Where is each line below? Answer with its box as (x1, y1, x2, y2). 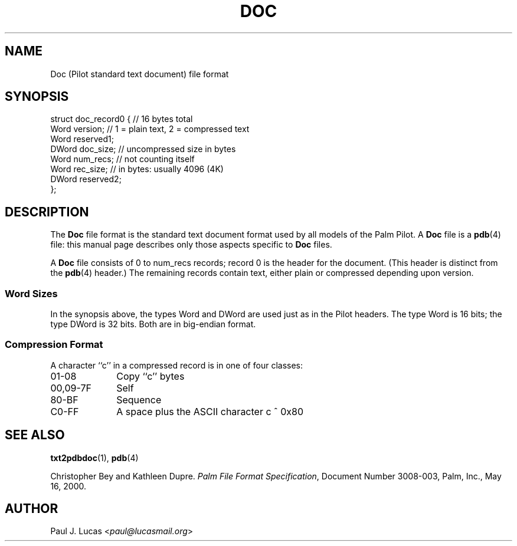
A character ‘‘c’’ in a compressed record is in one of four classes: (50, 360, 303, 370)
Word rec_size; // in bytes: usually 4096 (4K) (50, 164, 224, 175)
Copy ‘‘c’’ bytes (116, 370, 185, 382)
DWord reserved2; (50, 174, 122, 185)
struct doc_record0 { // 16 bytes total (50, 114, 193, 124)
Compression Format (5, 338, 103, 351)
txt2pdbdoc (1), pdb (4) (50, 452, 139, 463)
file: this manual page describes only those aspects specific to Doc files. (50, 239, 332, 250)
